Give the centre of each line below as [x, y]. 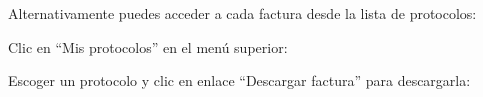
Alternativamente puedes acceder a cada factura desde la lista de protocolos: [242, 13]
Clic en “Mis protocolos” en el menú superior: [148, 46]
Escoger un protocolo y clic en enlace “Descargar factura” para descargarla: [239, 80]
